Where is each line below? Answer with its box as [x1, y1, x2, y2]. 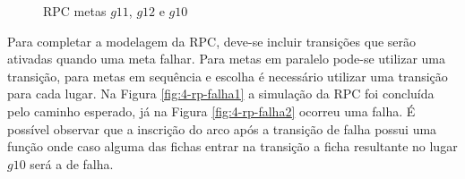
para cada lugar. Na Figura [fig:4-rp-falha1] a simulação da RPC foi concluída [7, 84, 435, 103]
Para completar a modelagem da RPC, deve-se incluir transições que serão [7, 31, 417, 50]
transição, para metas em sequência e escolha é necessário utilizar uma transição [7, 66, 448, 85]
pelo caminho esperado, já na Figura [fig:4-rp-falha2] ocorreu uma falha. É [7, 101, 416, 120]
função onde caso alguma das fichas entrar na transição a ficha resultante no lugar [7, 137, 458, 156]
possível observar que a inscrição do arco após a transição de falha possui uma [7, 119, 437, 138]
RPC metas [43, 2, 107, 20]
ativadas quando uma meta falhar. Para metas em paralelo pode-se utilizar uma [7, 49, 446, 68]
